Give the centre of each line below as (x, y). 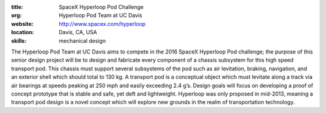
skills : (19, 41)
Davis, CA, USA (78, 32)
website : (22, 23)
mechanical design (82, 41)
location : (23, 32)
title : (17, 7)
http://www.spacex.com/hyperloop (102, 23)
